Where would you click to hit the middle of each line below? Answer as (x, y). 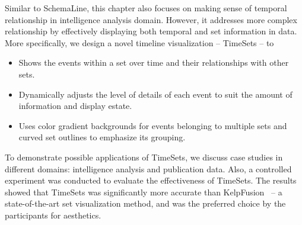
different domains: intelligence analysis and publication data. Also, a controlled (148, 168)
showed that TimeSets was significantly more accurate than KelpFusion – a (144, 192)
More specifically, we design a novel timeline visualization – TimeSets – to (139, 42)
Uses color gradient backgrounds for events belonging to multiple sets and (153, 125)
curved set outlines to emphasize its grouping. (102, 137)
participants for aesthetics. (53, 215)
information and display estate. (75, 106)
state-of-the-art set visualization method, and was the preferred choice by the (145, 203)
